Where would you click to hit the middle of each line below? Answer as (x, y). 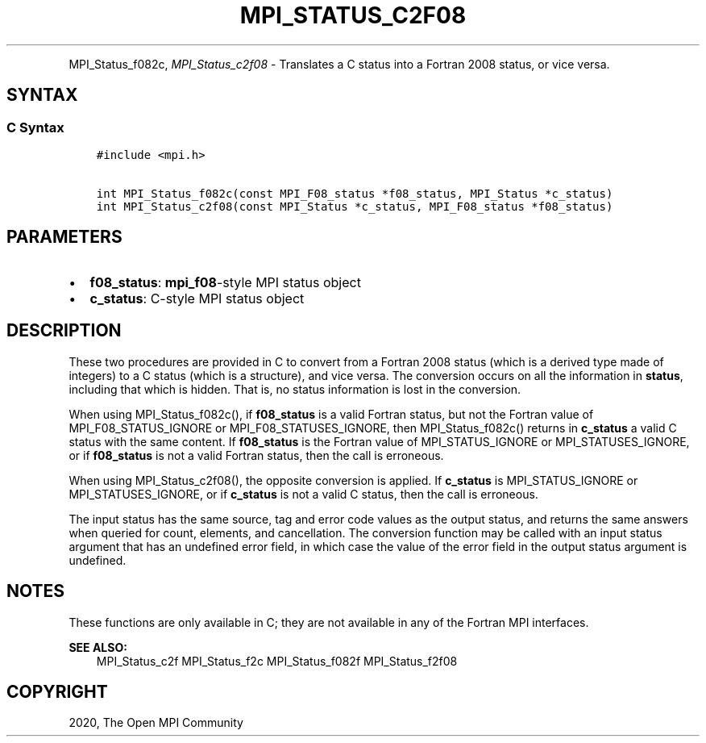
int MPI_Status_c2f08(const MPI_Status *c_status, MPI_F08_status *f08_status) (355, 206)
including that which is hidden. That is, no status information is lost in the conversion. (295, 389)
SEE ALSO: (98, 647)
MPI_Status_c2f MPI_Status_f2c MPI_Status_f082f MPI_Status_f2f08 (277, 661)
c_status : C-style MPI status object (197, 298)
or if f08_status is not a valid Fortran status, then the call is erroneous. (256, 455)
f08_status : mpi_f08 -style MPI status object (225, 282)
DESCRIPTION (64, 331)
